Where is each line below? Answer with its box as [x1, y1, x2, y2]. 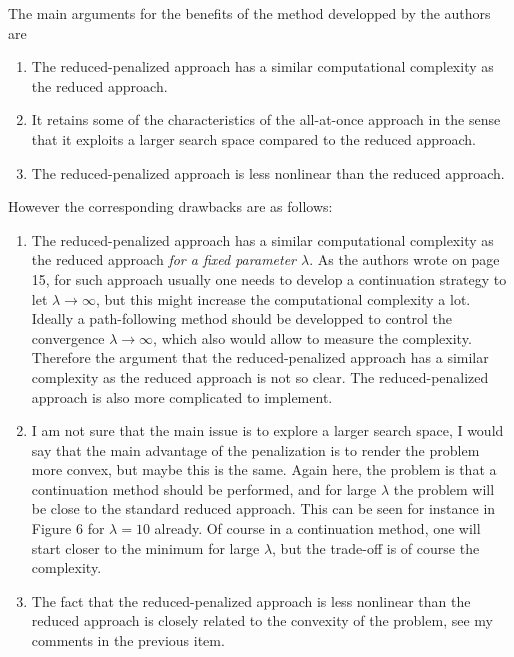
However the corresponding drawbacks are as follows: [8, 196, 333, 217]
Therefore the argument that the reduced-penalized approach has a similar [31, 347, 489, 368]
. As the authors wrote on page [309, 249, 500, 270]
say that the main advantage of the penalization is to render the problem [31, 439, 480, 460]
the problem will [393, 478, 495, 499]
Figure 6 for [31, 518, 105, 539]
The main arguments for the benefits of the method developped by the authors [8, 3, 491, 23]
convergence [31, 327, 105, 348]
